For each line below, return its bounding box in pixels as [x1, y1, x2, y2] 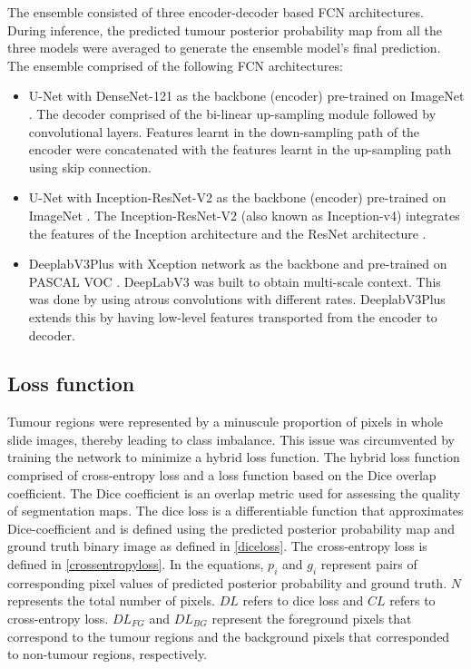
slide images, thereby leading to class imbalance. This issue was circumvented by [7, 429, 455, 448]
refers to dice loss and [242, 591, 364, 610]
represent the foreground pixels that [211, 609, 412, 628]
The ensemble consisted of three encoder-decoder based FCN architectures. [7, 3, 424, 21]
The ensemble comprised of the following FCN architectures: [7, 55, 343, 74]
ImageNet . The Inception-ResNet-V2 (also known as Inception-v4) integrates [28, 205, 460, 224]
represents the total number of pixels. [7, 591, 216, 610]
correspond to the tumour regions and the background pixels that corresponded [7, 626, 450, 645]
